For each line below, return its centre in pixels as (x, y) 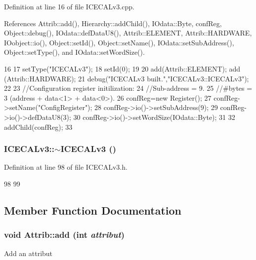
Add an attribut (28, 253)
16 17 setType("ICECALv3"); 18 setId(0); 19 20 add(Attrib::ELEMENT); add (122, 68)
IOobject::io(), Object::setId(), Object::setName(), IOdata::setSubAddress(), (119, 42)
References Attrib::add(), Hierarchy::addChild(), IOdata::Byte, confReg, (113, 23)
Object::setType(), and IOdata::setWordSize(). (74, 52)
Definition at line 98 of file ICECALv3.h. (66, 167)
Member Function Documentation (93, 210)
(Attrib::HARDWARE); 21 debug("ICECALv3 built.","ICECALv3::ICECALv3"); (127, 78)
